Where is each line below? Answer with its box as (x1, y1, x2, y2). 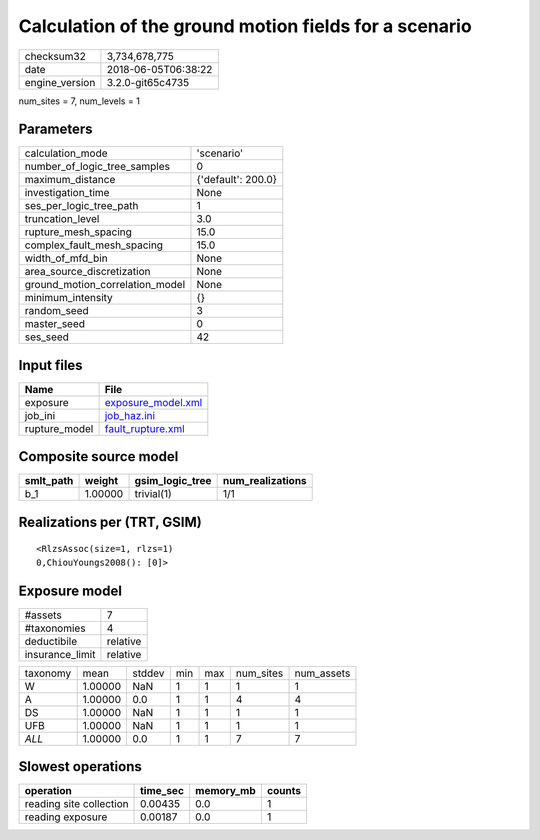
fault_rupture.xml (104, 421, 185, 435)
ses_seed (24, 330, 70, 344)
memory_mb (195, 784, 257, 798)
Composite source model (18, 448, 179, 465)
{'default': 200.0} (196, 173, 278, 187)
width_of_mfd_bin (24, 251, 109, 265)
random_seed (24, 304, 89, 318)
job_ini (24, 408, 56, 422)
